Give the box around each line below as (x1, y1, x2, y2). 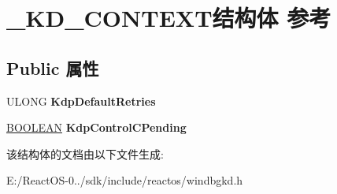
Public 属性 (6, 55, 99, 80)
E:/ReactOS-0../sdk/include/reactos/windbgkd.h (6, 172, 243, 188)
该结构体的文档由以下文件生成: (6, 145, 164, 162)
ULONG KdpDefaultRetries (6, 92, 156, 109)
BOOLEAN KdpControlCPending (6, 119, 187, 136)
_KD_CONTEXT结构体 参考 (6, 2, 331, 34)
